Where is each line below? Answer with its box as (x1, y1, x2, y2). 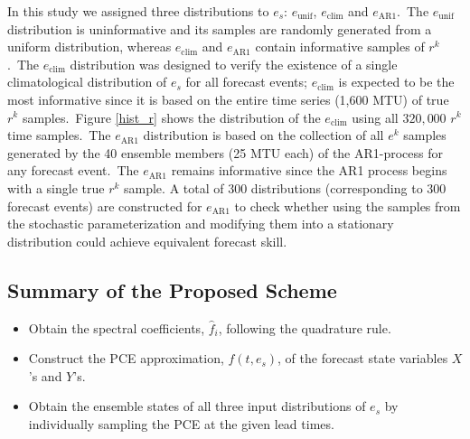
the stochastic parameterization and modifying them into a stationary (7, 214, 394, 233)
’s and (28, 366, 62, 385)
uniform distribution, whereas (7, 37, 172, 56)
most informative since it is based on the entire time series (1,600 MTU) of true (7, 89, 449, 108)
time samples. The (7, 126, 111, 145)
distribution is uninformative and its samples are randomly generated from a (7, 19, 432, 38)
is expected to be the (338, 72, 455, 91)
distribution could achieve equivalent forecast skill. (7, 231, 287, 250)
